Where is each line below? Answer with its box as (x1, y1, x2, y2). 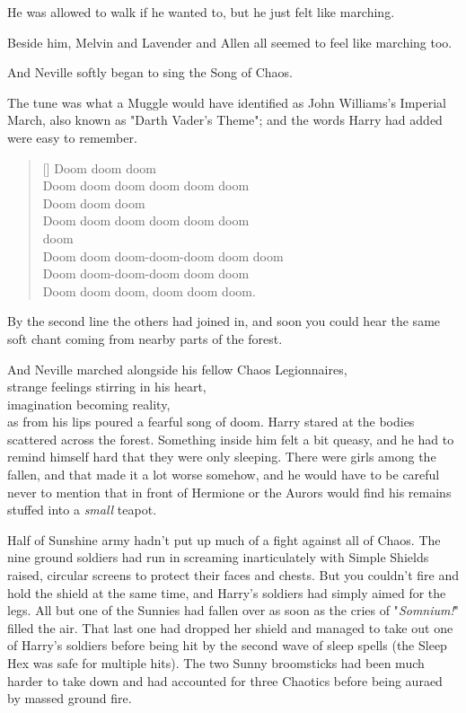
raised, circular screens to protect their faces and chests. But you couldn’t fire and (7, 566, 459, 585)
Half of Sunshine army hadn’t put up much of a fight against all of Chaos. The (7, 530, 441, 549)
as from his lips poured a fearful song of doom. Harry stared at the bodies (7, 412, 415, 431)
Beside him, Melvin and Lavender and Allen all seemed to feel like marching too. (7, 32, 453, 51)
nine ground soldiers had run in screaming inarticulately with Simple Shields (7, 548, 429, 567)
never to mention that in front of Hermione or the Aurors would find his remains (7, 482, 452, 501)
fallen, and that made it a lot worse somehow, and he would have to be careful (7, 465, 440, 484)
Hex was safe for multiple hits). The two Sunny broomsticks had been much (7, 654, 425, 672)
